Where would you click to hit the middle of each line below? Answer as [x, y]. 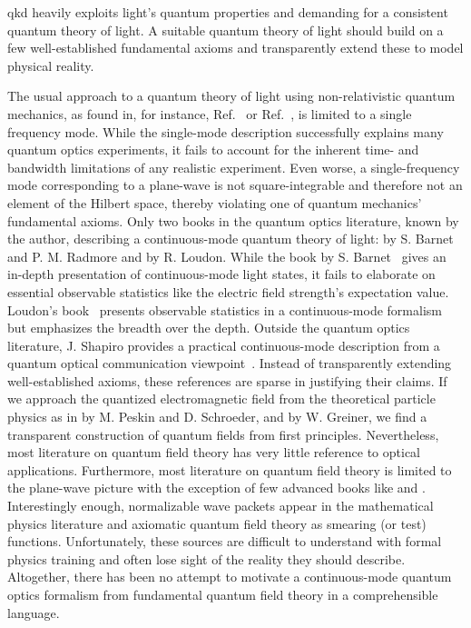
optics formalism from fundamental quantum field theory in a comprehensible [223, 594]
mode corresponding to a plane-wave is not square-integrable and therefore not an [235, 185]
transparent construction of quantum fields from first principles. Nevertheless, [223, 434]
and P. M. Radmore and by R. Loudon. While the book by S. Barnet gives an [227, 256]
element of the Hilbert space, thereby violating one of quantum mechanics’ [215, 202]
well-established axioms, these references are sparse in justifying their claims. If [227, 380]
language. [34, 612]
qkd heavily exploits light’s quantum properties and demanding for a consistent [228, 12]
